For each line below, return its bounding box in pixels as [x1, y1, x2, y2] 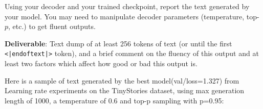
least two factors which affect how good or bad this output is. [5, 58, 198, 69]
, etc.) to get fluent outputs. [8, 21, 96, 32]
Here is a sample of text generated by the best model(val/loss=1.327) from [5, 75, 239, 86]
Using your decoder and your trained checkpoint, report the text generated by [5, 1, 250, 11]
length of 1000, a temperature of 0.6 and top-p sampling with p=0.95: [5, 95, 224, 105]
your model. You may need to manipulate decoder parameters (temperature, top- [5, 11, 259, 21]
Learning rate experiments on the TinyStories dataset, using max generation [5, 85, 245, 96]
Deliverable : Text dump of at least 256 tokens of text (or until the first [5, 38, 232, 48]
